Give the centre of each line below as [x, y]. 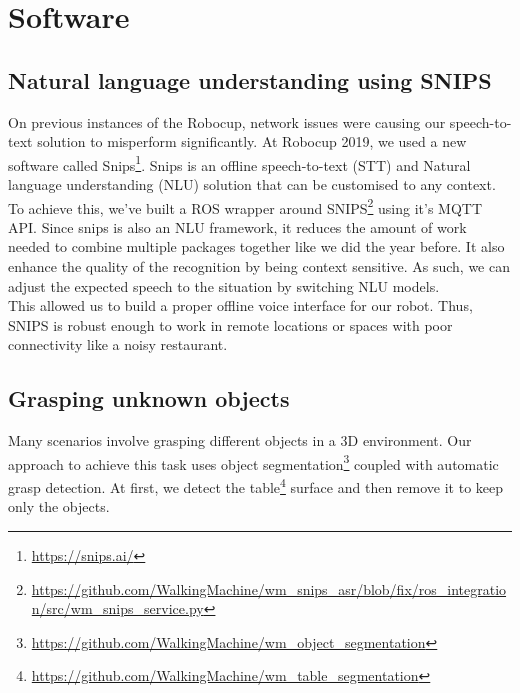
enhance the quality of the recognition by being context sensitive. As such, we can [259, 266]
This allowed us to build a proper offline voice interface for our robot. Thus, [240, 305]
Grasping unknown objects [149, 398]
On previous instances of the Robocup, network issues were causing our [227, 121]
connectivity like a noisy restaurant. [118, 344]
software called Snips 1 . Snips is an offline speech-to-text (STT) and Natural [239, 163]
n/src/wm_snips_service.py [117, 608]
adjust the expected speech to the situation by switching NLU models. [224, 285]
